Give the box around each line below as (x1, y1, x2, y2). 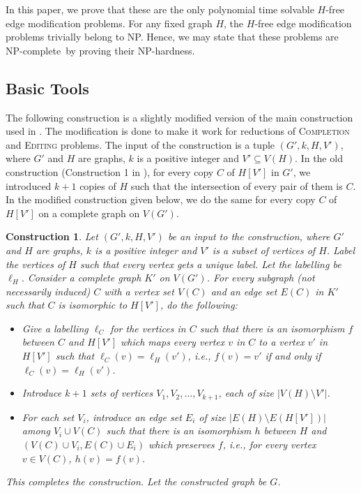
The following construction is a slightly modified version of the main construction (6, 110, 353, 124)
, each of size (218, 385, 274, 400)
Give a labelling (22, 321, 89, 335)
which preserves (148, 436, 215, 451)
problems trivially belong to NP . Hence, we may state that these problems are (6, 29, 339, 44)
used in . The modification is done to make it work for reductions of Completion (6, 124, 350, 138)
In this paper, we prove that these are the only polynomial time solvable (6, 2, 314, 16)
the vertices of (6, 256, 66, 271)
